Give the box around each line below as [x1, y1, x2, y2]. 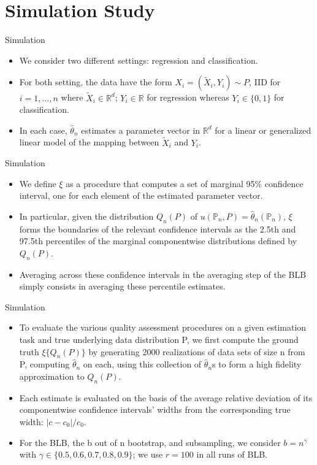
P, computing [19, 358, 70, 371]
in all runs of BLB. [196, 448, 267, 461]
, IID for [249, 75, 281, 88]
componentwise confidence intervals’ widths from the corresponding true [19, 403, 291, 416]
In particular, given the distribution [19, 209, 154, 222]
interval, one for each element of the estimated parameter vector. [19, 189, 263, 202]
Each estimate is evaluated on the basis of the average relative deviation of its [19, 391, 313, 404]
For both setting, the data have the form [19, 75, 172, 88]
